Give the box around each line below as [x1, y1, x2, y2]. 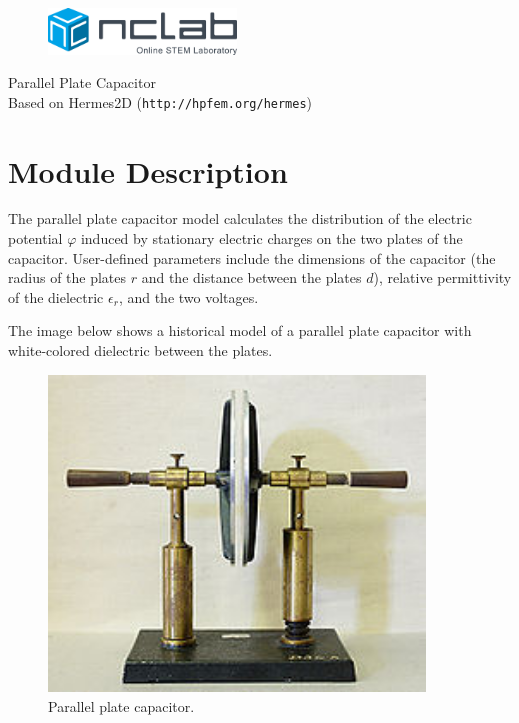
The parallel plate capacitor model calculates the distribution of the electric [8, 208, 472, 229]
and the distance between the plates [141, 267, 362, 288]
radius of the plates [8, 267, 127, 288]
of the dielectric [8, 286, 104, 307]
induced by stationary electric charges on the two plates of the [80, 228, 463, 249]
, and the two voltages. [118, 286, 259, 307]
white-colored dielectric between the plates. [8, 340, 273, 361]
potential [8, 228, 63, 249]
